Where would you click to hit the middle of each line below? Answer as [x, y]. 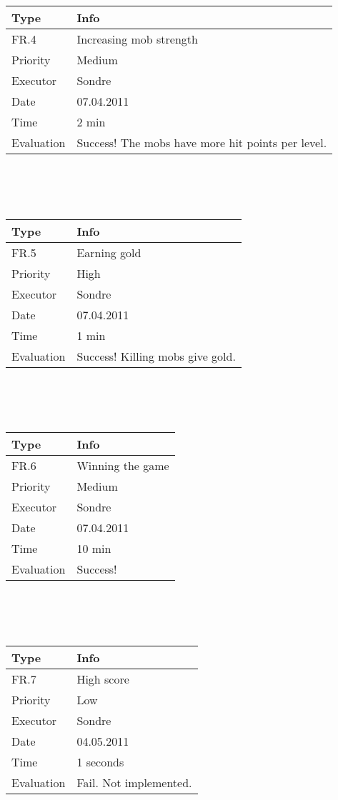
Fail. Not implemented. [134, 783]
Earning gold [109, 252]
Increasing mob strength [137, 39]
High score [103, 679]
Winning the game [123, 466]
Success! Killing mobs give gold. [156, 356]
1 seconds [100, 762]
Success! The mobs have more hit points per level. [202, 142]
